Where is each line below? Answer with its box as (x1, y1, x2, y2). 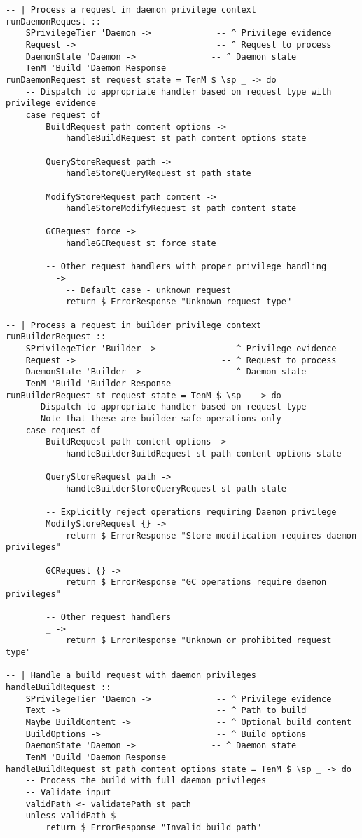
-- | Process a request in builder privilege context (6, 320, 262, 330)
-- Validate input (25, 787, 111, 797)
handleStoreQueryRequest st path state (65, 168, 251, 179)
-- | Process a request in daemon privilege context (6, 5, 256, 15)
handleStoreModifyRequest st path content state (65, 203, 297, 214)
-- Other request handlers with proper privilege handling (46, 262, 327, 272)
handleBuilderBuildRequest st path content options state (65, 448, 342, 459)
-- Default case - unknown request (65, 285, 232, 295)
